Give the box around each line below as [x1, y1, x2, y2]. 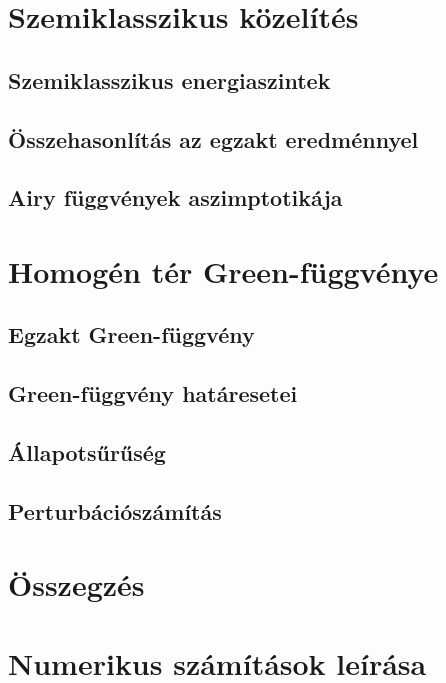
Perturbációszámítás [8, 495, 222, 526]
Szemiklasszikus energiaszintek [8, 64, 331, 95]
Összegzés [8, 564, 145, 605]
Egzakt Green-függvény [8, 319, 255, 350]
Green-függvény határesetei [8, 378, 298, 409]
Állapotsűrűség [8, 437, 166, 468]
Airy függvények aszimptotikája [8, 182, 343, 213]
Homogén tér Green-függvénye [8, 250, 439, 291]
